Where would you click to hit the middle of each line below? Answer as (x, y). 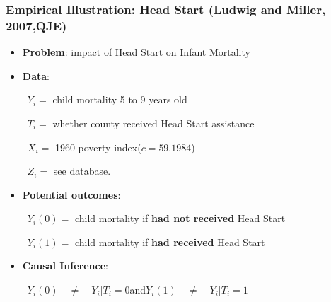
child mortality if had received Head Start (170, 242)
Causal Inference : (65, 266)
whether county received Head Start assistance (153, 123)
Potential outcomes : (71, 194)
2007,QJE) (36, 25)
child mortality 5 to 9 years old (120, 99)
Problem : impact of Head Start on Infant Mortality (136, 52)
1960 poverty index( (98, 147)
